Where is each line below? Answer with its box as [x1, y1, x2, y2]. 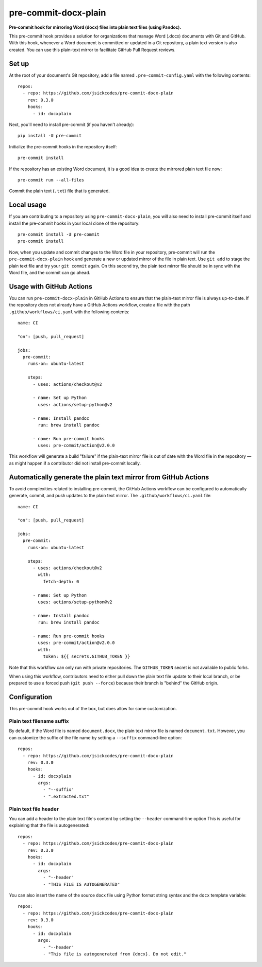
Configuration [9, 693, 52, 701]
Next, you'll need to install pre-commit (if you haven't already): [9, 122, 134, 127]
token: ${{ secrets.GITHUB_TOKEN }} [43, 654, 131, 659]
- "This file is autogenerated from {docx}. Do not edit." [43, 951, 187, 957]
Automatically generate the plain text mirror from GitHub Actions [9, 473, 209, 481]
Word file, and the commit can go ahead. [9, 269, 91, 275]
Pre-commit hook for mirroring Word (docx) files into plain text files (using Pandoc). [9, 24, 181, 30]
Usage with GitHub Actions [9, 282, 93, 290]
